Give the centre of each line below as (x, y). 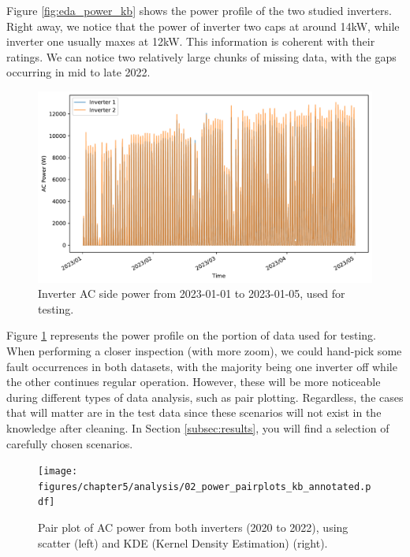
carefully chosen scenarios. (70, 443)
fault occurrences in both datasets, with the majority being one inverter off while (202, 366)
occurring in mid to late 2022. (78, 72)
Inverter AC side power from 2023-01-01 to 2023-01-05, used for (192, 293)
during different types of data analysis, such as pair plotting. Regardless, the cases (205, 397)
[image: (58, 472)
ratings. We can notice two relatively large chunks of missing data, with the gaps (201, 56)
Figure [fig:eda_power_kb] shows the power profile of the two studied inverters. (199, 10)
